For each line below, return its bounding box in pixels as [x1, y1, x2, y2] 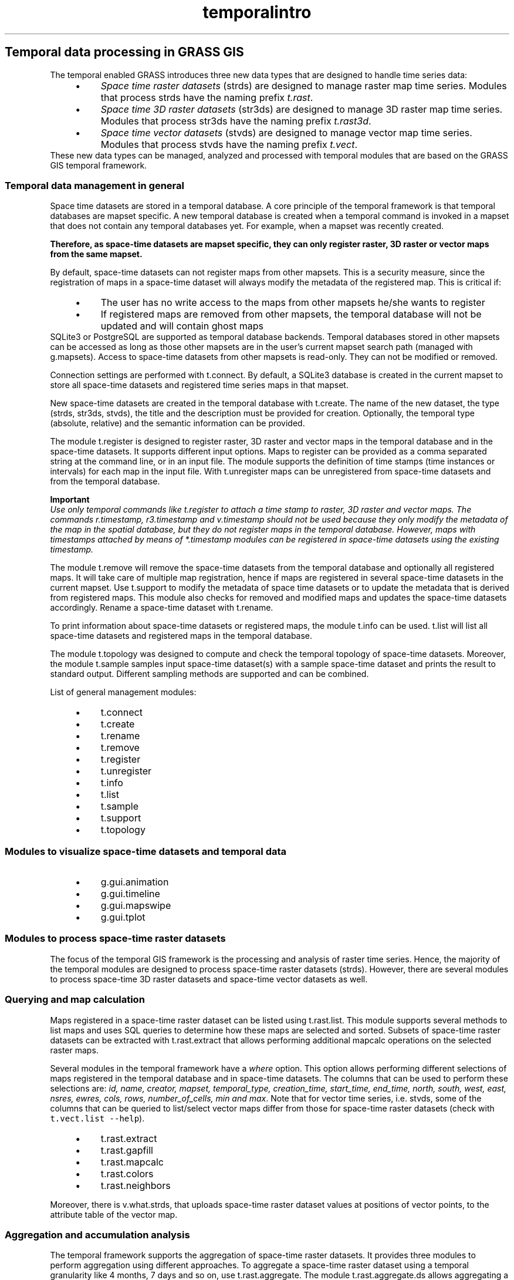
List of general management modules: [50, 687, 197, 698]
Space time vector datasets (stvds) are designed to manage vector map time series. [100, 126, 472, 139]
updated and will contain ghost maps [100, 320, 263, 332]
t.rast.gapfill [100, 1144, 153, 1156]
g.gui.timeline [100, 888, 160, 900]
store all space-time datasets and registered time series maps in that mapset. [50, 380, 349, 390]
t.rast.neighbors [100, 1179, 171, 1191]
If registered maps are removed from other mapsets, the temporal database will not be [100, 308, 482, 321]
